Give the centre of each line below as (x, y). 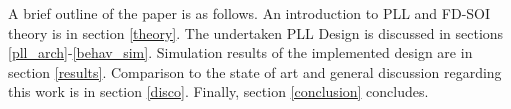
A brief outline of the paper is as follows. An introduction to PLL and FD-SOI (249, 13)
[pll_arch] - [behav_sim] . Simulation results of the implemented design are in (240, 52)
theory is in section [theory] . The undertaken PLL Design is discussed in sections (256, 32)
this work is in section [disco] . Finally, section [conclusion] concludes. (218, 91)
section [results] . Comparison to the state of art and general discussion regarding (255, 71)
